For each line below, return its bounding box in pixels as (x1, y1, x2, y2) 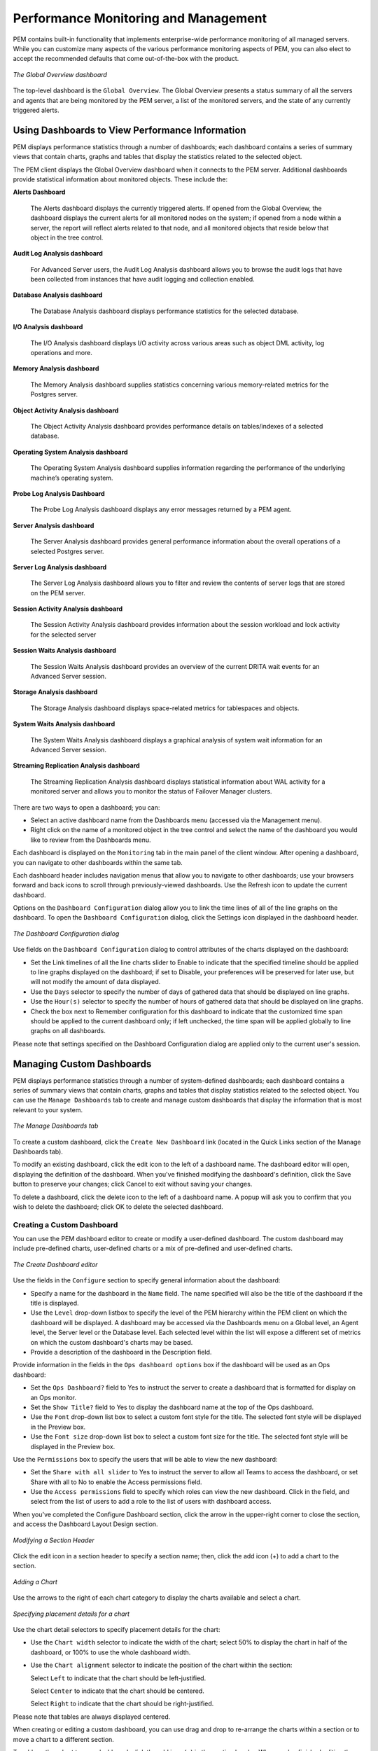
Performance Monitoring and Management (13, 11, 267, 26)
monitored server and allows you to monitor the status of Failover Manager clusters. (30, 787, 272, 796)
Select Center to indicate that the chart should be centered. (30, 1687, 204, 1695)
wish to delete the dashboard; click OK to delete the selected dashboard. (13, 1202, 223, 1211)
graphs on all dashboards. (30, 1027, 106, 1035)
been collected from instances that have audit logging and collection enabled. (30, 275, 255, 284)
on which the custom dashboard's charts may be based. (30, 1338, 193, 1346)
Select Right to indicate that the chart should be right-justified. (30, 1699, 214, 1708)
